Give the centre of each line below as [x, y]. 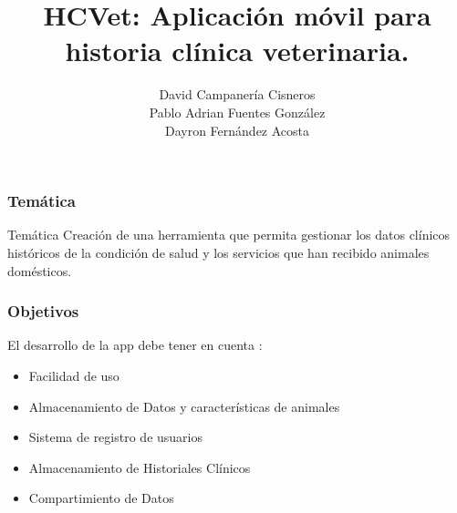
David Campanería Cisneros [237, 94]
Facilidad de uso [74, 375]
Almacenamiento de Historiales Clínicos [140, 467]
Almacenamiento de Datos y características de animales [184, 406]
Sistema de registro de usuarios [115, 437]
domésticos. [40, 270]
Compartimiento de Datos [101, 498]
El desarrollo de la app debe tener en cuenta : [135, 345]
